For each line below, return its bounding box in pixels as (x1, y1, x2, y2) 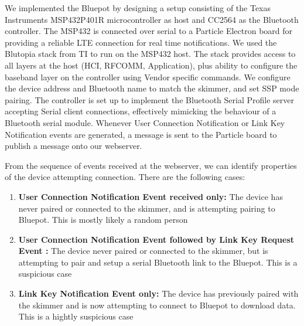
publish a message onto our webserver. (5, 140, 142, 152)
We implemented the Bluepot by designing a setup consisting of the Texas (5, 2, 271, 13)
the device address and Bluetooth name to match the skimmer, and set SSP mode (5, 82, 299, 94)
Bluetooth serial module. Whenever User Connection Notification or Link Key (5, 116, 285, 128)
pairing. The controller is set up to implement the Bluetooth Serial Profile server (5, 93, 295, 106)
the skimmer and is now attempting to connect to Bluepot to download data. (18, 298, 296, 311)
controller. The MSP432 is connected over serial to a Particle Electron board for (5, 25, 293, 37)
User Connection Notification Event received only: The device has (18, 190, 283, 202)
